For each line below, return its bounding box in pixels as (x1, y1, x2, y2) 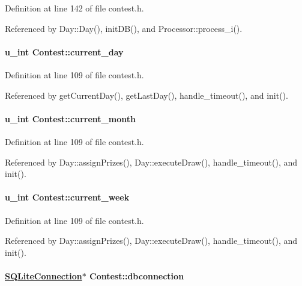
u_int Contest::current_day (5, 45, 124, 58)
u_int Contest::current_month (5, 112, 136, 125)
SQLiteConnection (5, 269, 82, 282)
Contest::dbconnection (89, 269, 184, 282)
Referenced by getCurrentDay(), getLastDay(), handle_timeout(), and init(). (5, 89, 288, 101)
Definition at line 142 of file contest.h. (5, 2, 144, 14)
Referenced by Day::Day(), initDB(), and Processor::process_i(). (5, 22, 243, 34)
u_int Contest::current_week (5, 191, 130, 204)
